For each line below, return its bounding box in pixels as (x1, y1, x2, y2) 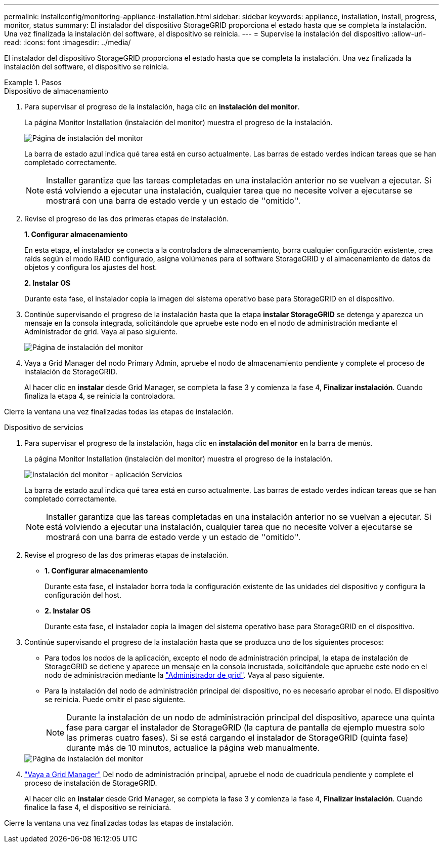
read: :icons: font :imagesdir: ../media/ (4, 38, 131, 47)
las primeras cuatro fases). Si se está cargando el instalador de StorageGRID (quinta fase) (66, 733, 409, 743)
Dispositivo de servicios (4, 423, 83, 432)
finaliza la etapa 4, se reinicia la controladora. (24, 392, 175, 400)
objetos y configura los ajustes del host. (24, 263, 157, 272)
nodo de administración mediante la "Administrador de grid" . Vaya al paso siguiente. (45, 671, 325, 679)
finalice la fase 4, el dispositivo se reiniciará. (24, 803, 171, 812)
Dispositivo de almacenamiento (4, 87, 108, 95)
